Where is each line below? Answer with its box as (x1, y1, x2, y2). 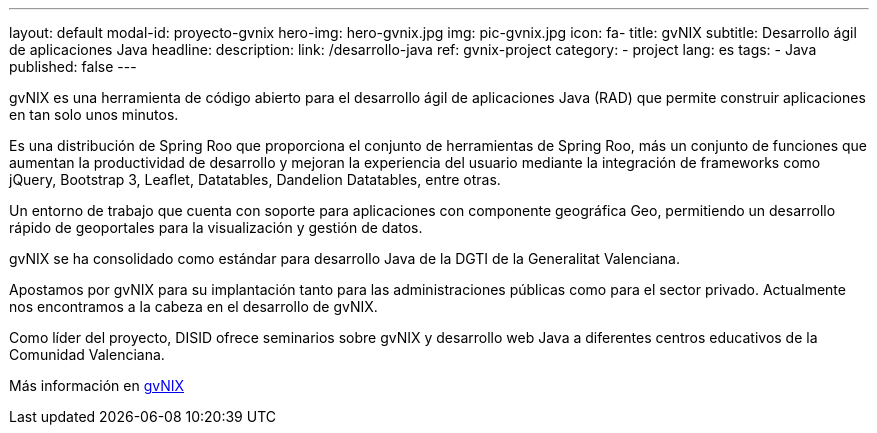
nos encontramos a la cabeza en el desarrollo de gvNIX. (9, 298, 378, 315)
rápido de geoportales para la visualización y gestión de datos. (9, 219, 423, 236)
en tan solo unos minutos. (9, 106, 179, 123)
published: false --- (9, 58, 137, 75)
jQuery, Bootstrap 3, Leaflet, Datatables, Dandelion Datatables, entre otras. (9, 171, 501, 188)
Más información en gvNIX (9, 377, 185, 394)
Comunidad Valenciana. (9, 346, 165, 363)
